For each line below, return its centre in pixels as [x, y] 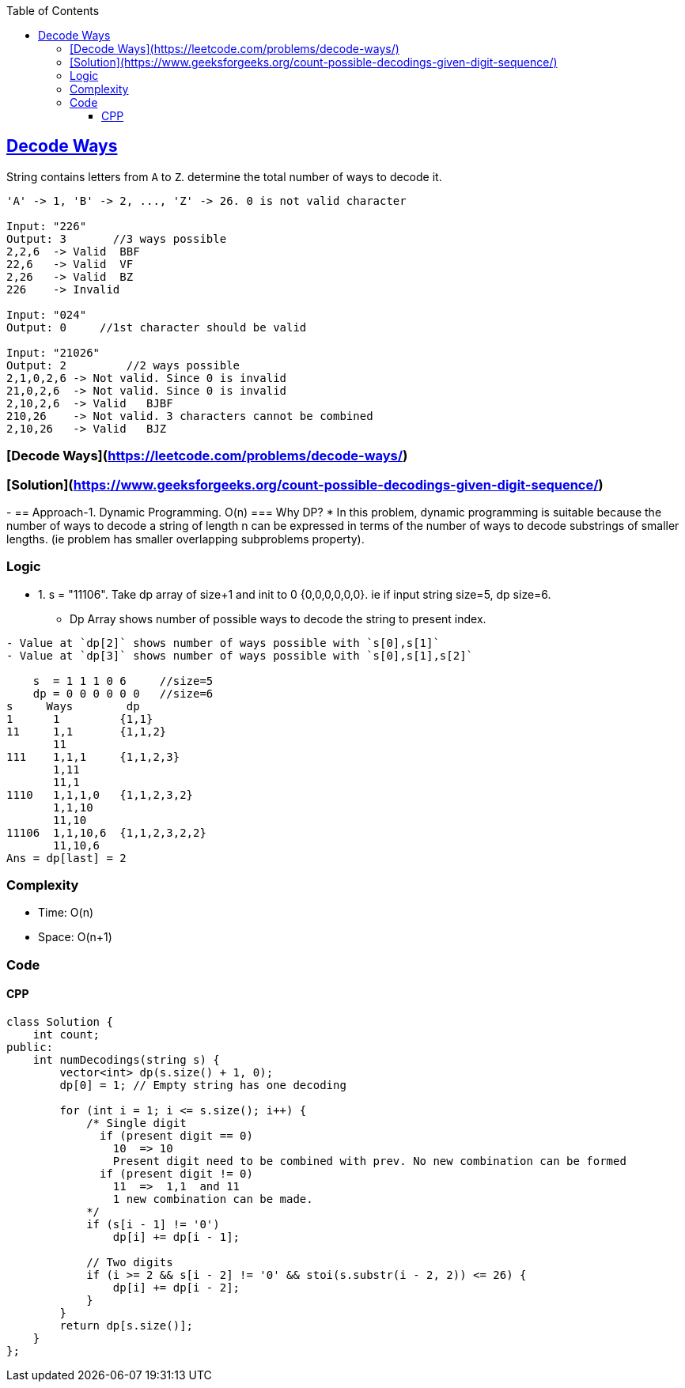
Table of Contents [53, 11]
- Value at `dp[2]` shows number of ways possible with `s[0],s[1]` [223, 643]
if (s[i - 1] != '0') [153, 1225]
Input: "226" [47, 226]
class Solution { [60, 1022]
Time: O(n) [66, 913]
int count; [66, 1035]
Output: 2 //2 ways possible [123, 365]
